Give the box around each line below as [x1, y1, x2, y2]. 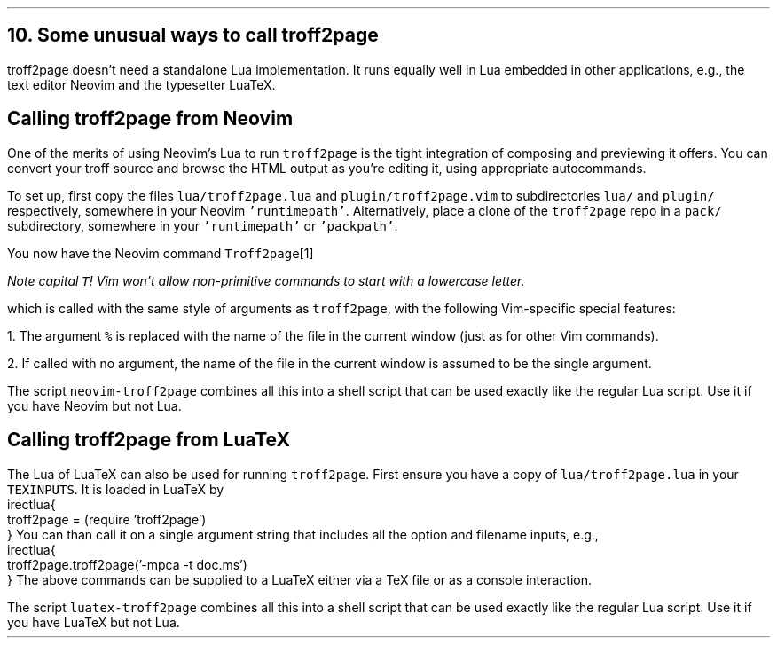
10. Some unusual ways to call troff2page [7, 24, 379, 47]
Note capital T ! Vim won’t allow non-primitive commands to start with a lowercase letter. [7, 272, 525, 288]
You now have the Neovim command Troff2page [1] [7, 245, 314, 261]
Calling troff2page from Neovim [7, 107, 294, 130]
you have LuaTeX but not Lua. [7, 614, 180, 630]
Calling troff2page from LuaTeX [7, 429, 291, 452]
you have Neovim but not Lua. [7, 397, 182, 413]
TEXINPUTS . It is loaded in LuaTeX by [7, 481, 224, 497]
